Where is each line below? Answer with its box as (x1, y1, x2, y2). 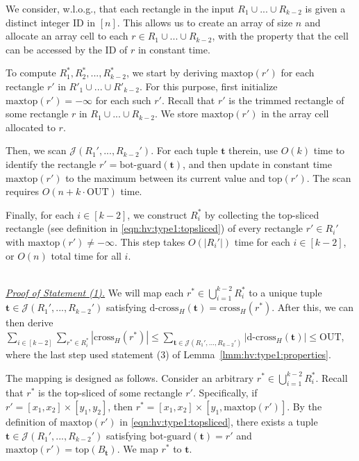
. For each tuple (151, 143, 218, 158)
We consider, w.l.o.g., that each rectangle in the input (6, 1, 235, 15)
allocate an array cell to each (6, 28, 128, 43)
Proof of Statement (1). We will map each (6, 285, 184, 299)
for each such (95, 92, 151, 107)
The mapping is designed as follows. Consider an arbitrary (6, 370, 254, 385)
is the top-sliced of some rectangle (38, 385, 183, 400)
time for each (234, 234, 290, 249)
